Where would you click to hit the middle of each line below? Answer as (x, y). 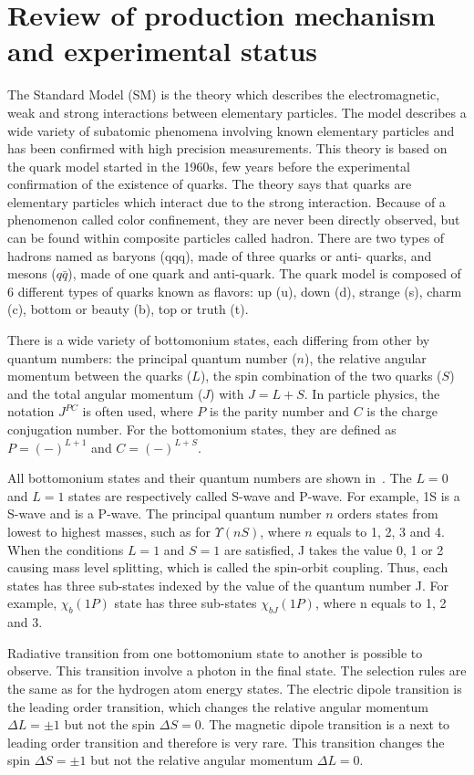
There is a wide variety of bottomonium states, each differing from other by (219, 340)
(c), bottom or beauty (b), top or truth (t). (128, 309)
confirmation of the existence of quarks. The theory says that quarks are (210, 184)
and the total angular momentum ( (105, 393)
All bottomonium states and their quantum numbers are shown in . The (210, 478)
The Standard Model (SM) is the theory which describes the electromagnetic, (224, 94)
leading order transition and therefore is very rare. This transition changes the (226, 742)
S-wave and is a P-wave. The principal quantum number (165, 513)
